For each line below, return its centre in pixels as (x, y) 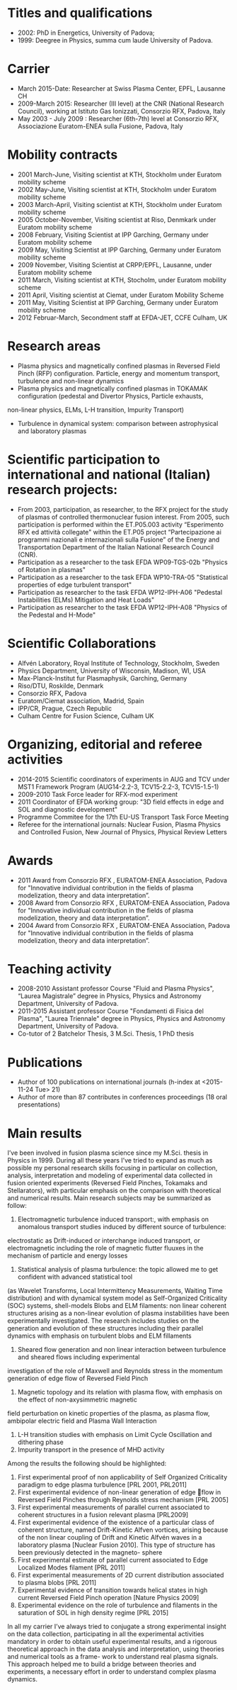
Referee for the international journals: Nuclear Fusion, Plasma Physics (119, 824)
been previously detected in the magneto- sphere (90, 1552)
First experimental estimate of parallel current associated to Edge (113, 1560)
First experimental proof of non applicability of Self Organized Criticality (122, 1477)
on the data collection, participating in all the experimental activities (106, 1634)
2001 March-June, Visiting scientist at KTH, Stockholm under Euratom (119, 174)
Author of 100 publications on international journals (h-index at (109, 1082)
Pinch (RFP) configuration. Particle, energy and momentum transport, (119, 373)
